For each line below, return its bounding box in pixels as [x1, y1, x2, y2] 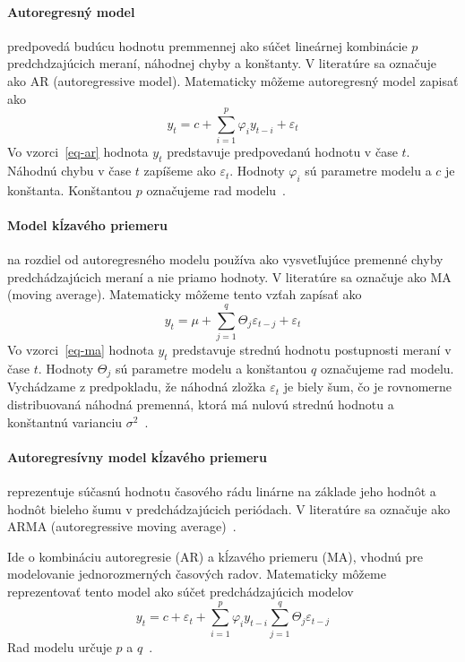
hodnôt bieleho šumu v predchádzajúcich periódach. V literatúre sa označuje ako [7, 499, 451, 518]
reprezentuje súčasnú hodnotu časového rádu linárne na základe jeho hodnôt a [7, 482, 436, 501]
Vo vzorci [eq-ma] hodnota [7, 340, 154, 359]
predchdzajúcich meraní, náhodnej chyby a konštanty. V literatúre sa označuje [7, 54, 437, 73]
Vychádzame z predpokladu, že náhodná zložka [7, 377, 266, 396]
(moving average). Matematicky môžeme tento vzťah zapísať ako [7, 285, 362, 304]
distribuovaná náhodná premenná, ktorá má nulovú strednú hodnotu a [7, 395, 394, 414]
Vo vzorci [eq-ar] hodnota [7, 142, 149, 161]
